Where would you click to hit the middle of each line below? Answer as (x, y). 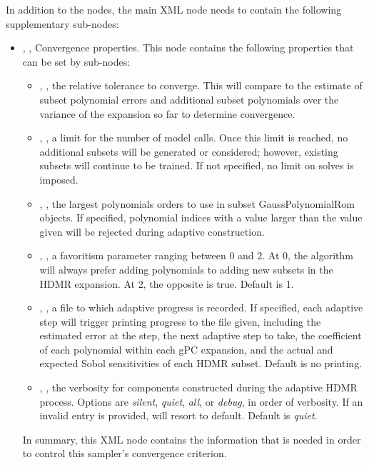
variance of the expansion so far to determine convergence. (167, 113)
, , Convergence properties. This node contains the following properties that (188, 47)
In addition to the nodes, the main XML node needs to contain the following (174, 9)
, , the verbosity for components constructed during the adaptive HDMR (198, 387)
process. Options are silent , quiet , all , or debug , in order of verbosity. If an (201, 401)
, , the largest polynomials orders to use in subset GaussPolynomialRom (197, 203)
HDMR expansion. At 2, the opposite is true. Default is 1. (167, 283)
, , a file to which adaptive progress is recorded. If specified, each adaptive (201, 307)
